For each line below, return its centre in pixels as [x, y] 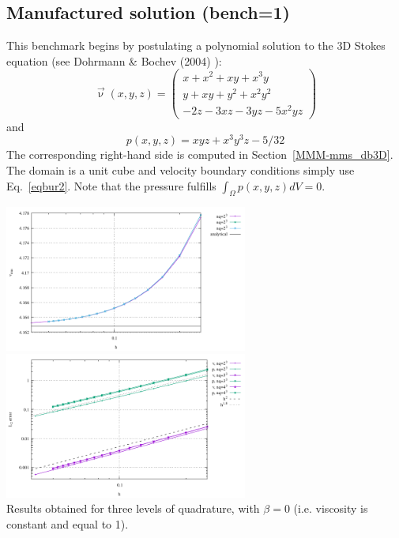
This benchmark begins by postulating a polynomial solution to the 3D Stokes [196, 45]
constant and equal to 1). [68, 524]
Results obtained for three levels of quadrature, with [133, 508]
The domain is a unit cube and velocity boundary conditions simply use [181, 170]
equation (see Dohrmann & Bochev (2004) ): [114, 60]
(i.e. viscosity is [331, 508]
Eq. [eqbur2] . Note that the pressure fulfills [111, 185]
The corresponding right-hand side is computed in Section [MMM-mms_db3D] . [200, 154]
